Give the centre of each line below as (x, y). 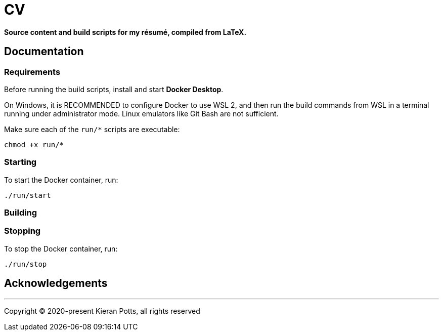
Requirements (32, 72)
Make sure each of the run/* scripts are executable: (92, 129)
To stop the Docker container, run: (61, 248)
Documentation (44, 52)
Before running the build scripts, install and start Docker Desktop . (114, 89)
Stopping (23, 231)
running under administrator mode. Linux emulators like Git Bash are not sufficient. (141, 113)
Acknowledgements (56, 283)
